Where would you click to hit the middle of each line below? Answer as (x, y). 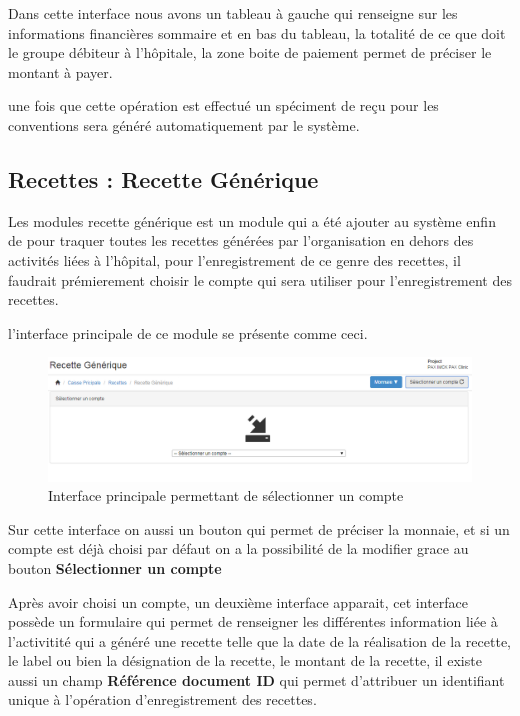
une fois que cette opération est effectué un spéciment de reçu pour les (223, 105)
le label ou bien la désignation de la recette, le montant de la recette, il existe (245, 660)
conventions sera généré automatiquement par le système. (184, 124)
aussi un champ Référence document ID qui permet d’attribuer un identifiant (256, 679)
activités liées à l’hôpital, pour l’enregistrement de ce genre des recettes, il (234, 259)
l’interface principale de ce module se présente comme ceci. (188, 332)
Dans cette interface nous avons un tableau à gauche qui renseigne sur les (233, 13)
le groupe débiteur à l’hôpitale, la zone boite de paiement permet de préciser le (250, 52)
